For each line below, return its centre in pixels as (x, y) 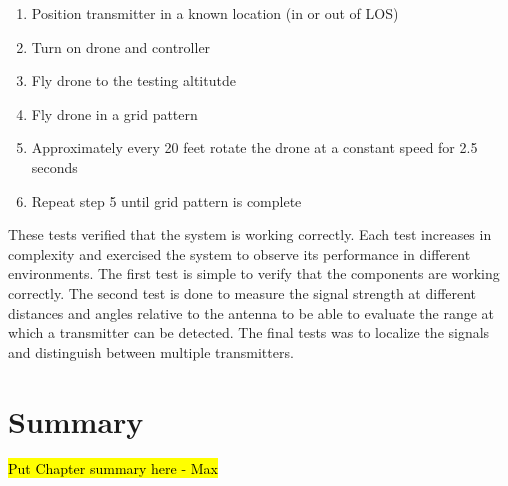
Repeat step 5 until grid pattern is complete (166, 200)
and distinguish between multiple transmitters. (151, 351)
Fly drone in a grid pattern (114, 113)
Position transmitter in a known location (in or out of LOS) (215, 13)
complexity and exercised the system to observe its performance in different (239, 253)
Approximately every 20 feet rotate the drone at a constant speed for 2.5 (254, 147)
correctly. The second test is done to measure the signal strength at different (242, 292)
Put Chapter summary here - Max (113, 468)
